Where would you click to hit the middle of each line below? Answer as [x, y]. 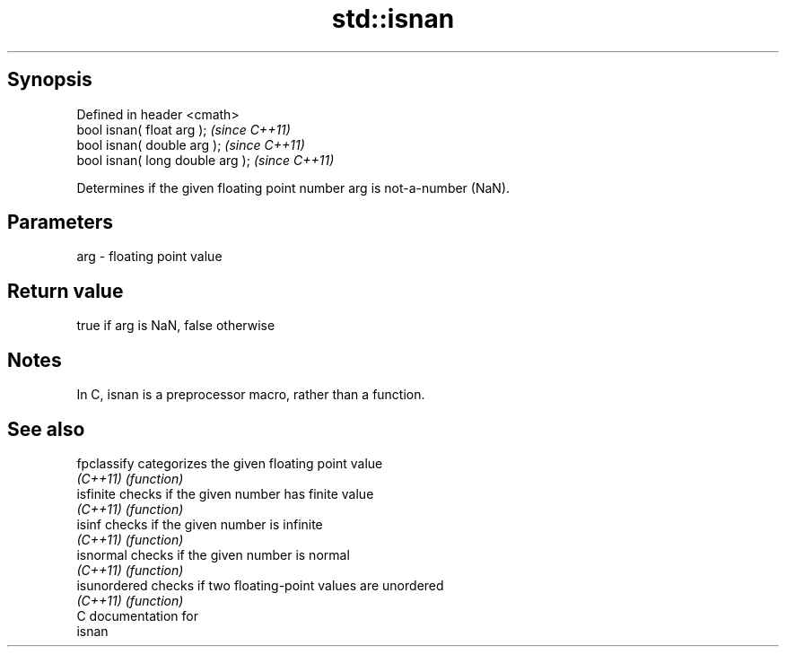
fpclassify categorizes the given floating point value [230, 463]
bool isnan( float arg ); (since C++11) [183, 129]
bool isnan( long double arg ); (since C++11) [205, 160]
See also [46, 429]
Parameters [60, 222]
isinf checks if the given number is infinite [200, 524]
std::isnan [393, 19]
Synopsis [50, 80]
